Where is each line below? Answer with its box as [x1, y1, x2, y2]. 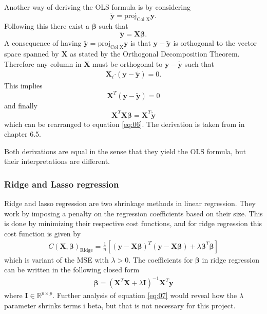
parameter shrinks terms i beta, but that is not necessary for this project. [4, 300, 236, 310]
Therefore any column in [4, 58, 82, 69]
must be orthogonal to [92, 58, 163, 69]
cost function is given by [4, 228, 81, 238]
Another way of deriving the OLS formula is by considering [4, 2, 190, 12]
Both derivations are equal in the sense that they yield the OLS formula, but [4, 145, 246, 156]
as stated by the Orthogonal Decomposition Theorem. [70, 48, 240, 59]
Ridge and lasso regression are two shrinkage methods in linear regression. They [4, 198, 256, 209]
